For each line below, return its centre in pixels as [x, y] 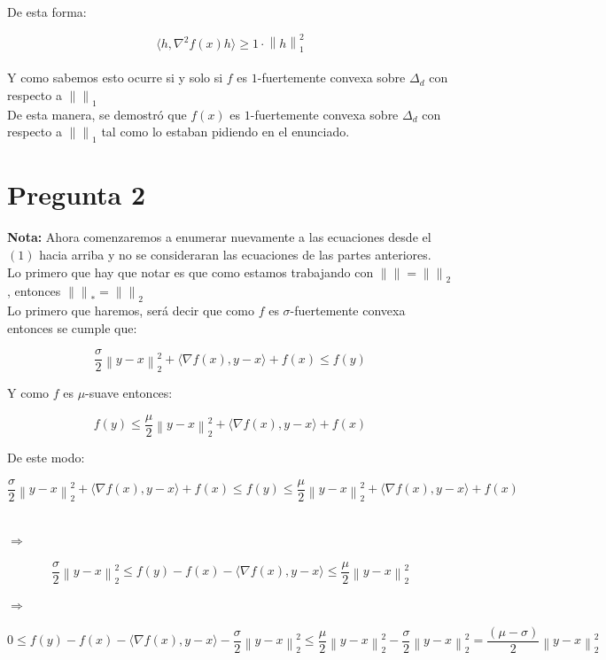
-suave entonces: [129, 392]
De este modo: [46, 458]
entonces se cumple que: [72, 327]
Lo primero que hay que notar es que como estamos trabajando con [190, 272]
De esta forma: [47, 12]
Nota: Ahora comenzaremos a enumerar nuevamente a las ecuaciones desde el [219, 237]
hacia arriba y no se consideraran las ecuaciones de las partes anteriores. [235, 254]
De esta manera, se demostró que [97, 114]
